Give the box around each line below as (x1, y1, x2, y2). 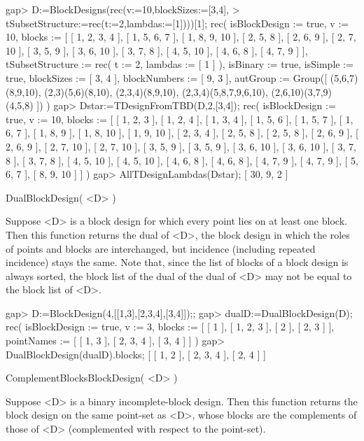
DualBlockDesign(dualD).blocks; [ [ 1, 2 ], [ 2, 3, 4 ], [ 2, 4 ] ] (6, 346, 266, 361)
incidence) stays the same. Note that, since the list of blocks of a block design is (6, 255, 349, 269)
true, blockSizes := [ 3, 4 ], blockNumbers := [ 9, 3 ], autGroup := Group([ (6, 70, 328, 85)
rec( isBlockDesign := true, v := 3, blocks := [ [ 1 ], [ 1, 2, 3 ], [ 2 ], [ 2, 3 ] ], (6, 319, 335, 334)
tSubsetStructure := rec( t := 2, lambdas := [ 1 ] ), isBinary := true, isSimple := (6, 57, 353, 71)
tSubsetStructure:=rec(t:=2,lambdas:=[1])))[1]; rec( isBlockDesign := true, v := (6, 15, 349, 30)
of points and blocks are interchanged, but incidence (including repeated (6, 241, 316, 255)
